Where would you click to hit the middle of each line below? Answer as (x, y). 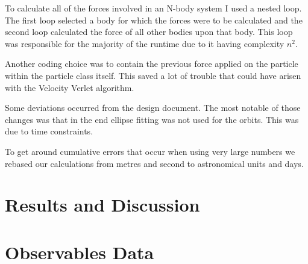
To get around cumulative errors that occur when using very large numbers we (150, 151)
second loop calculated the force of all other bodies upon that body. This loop (149, 32)
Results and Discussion (102, 205)
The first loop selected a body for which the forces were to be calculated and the (154, 20)
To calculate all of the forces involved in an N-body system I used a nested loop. (153, 8)
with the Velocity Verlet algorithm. (70, 87)
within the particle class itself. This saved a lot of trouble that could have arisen (153, 75)
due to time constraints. (49, 131)
